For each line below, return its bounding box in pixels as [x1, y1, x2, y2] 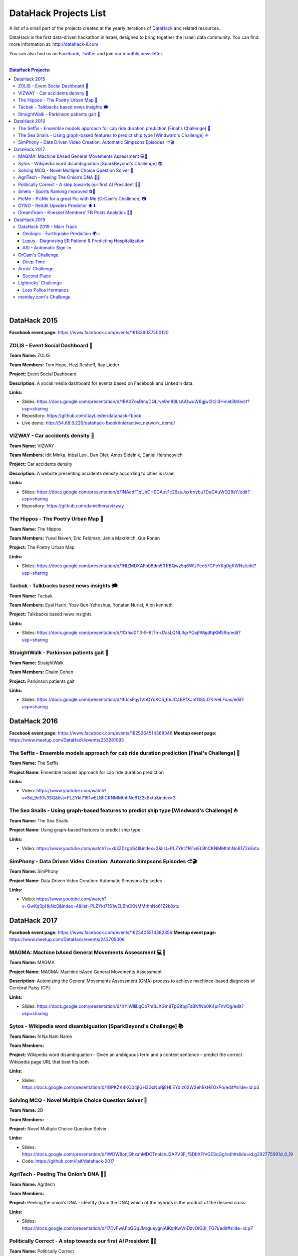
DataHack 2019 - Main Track [18, 224, 77, 230]
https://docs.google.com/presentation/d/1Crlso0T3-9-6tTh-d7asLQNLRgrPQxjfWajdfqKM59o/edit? [37, 630, 241, 636]
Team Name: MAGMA [9, 960, 55, 966]
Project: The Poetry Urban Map [9, 544, 75, 550]
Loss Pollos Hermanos [23, 287, 69, 293]
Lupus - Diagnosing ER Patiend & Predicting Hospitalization [23, 238, 145, 244]
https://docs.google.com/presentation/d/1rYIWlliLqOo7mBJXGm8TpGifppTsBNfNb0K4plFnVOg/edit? [37, 1003, 244, 1009]
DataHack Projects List [9, 8, 106, 19]
